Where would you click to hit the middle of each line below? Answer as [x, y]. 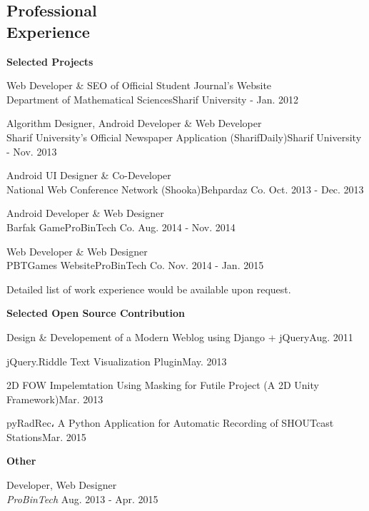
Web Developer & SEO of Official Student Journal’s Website [139, 85]
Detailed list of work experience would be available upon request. [149, 289]
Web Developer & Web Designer [77, 251]
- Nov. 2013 [32, 151]
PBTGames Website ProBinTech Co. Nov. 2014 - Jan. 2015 [135, 265]
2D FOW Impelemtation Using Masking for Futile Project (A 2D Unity [163, 385]
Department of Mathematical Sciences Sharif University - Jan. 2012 [153, 99]
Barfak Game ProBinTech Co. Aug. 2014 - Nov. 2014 [121, 227]
